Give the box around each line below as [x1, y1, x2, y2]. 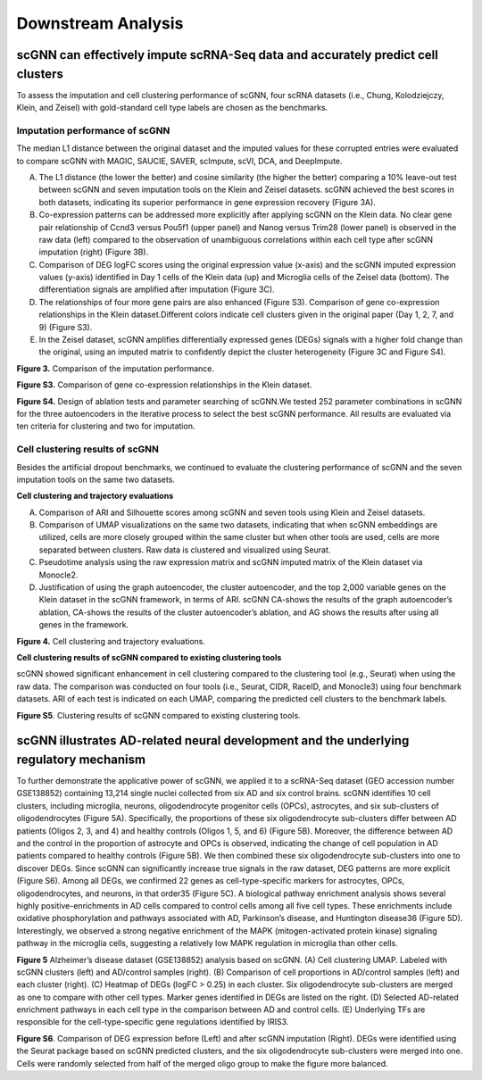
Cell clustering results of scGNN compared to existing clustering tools [16, 652, 282, 662]
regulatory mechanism [16, 752, 146, 767]
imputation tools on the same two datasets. [16, 474, 176, 485]
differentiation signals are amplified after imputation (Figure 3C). [38, 284, 276, 295]
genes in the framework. [38, 619, 129, 630]
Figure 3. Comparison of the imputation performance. [16, 362, 214, 374]
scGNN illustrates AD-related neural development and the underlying [16, 733, 410, 749]
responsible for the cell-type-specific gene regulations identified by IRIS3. [16, 1017, 289, 1027]
